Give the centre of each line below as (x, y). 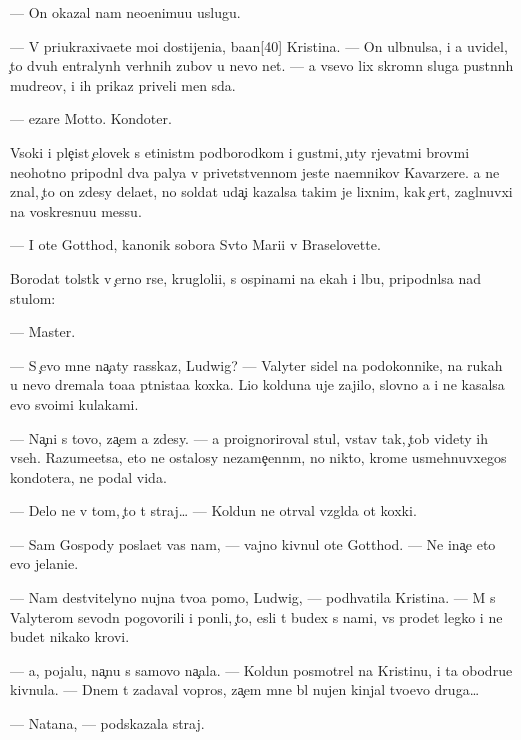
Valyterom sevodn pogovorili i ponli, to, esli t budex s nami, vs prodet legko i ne (256, 616)
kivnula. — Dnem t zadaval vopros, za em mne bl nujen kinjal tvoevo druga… (245, 689)
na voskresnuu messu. (76, 210)
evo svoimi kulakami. (74, 403)
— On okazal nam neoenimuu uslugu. (125, 12)
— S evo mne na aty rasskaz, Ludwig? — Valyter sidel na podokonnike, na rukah (256, 364)
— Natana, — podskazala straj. (107, 723)
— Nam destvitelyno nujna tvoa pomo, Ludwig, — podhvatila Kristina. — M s (253, 597)
